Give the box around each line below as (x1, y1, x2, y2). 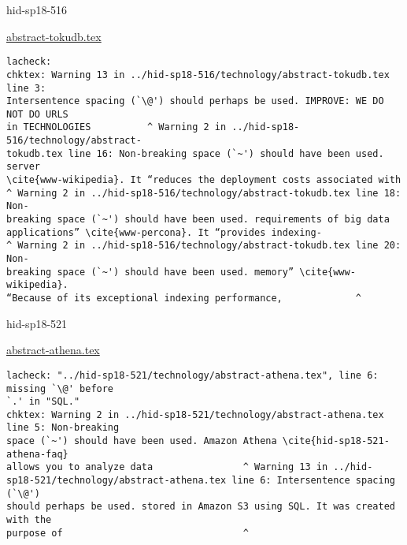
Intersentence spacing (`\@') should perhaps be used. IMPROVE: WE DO (6, 95, 384, 107)
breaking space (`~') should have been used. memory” (6, 266, 294, 278)
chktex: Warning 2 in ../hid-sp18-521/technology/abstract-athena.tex (6, 409, 384, 420)
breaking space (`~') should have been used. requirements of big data (6, 214, 390, 226)
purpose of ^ (6, 527, 249, 539)
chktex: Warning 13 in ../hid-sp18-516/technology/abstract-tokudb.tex (6, 69, 390, 80)
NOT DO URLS (6, 108, 68, 120)
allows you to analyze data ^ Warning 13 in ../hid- (6, 461, 373, 473)
